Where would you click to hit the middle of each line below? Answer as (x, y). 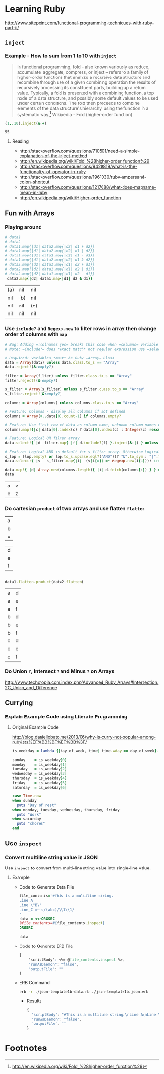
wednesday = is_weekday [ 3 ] (40, 773)
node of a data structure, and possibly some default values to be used (88, 98)
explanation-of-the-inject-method (53, 156)
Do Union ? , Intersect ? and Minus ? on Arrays (60, 671)
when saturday (26, 819)
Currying (19, 703)
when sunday (24, 801)
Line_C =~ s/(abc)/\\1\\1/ (47, 910)
